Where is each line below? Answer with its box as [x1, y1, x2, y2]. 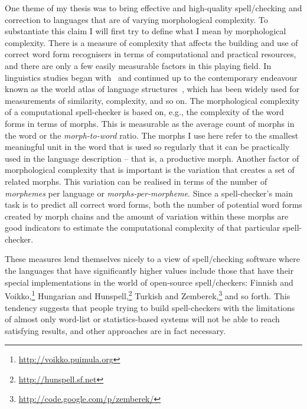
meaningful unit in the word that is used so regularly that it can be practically [5, 140, 290, 153]
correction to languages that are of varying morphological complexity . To [5, 13, 268, 25]
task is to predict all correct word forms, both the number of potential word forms [5, 198, 302, 211]
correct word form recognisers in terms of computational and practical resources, [5, 48, 296, 60]
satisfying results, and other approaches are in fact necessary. [5, 324, 226, 336]
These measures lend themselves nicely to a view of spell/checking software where [5, 253, 300, 265]
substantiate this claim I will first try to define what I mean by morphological [5, 25, 286, 37]
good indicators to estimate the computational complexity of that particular [5, 221, 280, 234]
